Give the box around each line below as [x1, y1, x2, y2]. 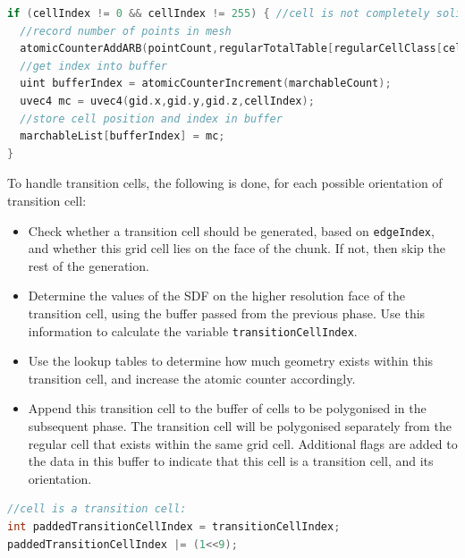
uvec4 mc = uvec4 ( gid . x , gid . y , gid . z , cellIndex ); [20, 94, 315, 107]
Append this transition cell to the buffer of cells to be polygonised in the [28, 399, 427, 418]
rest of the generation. [28, 256, 149, 275]
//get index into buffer [20, 59, 167, 72]
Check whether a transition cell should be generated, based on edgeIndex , [28, 221, 435, 240]
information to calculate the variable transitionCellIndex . [28, 321, 358, 340]
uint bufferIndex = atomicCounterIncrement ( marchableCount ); [20, 77, 392, 90]
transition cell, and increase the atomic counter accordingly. [28, 368, 356, 387]
